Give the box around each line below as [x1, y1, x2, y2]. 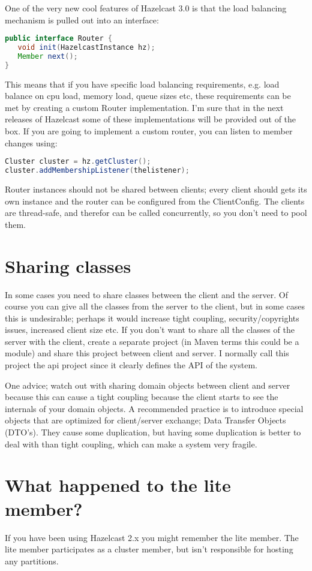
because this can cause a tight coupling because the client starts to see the [5, 390, 278, 403]
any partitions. [5, 554, 59, 567]
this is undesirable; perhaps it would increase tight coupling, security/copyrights [5, 311, 299, 324]
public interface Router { [5, 34, 113, 43]
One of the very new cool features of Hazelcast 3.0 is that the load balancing [5, 2, 287, 14]
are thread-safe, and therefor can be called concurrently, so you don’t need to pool [5, 206, 307, 219]
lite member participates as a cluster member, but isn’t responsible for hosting [5, 543, 293, 555]
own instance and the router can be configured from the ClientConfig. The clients [5, 194, 305, 207]
